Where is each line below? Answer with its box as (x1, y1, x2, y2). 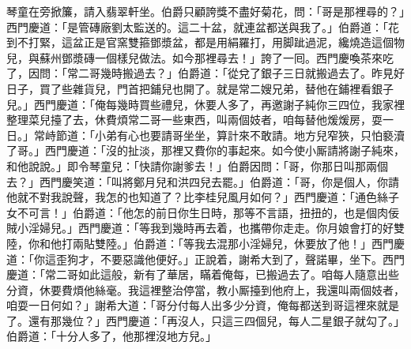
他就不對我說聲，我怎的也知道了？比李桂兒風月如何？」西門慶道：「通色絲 (6, 189, 388, 205)
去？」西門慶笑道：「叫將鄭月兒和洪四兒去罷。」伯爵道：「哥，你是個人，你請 (6, 173, 399, 190)
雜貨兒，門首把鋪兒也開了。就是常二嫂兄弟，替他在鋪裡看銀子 (72, 80, 394, 96)
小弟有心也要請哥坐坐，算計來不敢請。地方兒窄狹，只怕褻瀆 (94, 126, 405, 143)
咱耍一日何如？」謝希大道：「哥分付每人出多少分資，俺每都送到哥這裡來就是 (6, 297, 399, 313)
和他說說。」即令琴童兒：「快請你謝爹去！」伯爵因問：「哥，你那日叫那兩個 (6, 157, 388, 174)
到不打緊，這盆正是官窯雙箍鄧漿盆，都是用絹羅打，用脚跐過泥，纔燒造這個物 (6, 34, 405, 51)
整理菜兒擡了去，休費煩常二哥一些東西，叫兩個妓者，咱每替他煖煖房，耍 (6, 111, 383, 128)
